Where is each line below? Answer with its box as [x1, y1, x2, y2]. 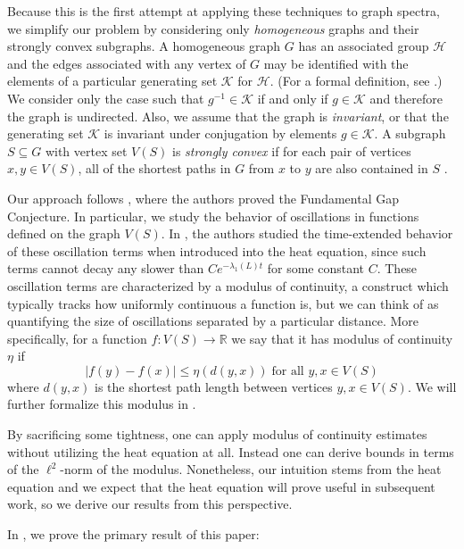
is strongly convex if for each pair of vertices [171, 141, 411, 160]
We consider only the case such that [7, 88, 204, 107]
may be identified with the [263, 54, 409, 72]
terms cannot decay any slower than [7, 259, 204, 278]
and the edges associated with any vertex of [7, 54, 246, 72]
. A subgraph [374, 124, 446, 143]
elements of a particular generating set [7, 71, 218, 90]
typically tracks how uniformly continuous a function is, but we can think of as [7, 294, 439, 312]
